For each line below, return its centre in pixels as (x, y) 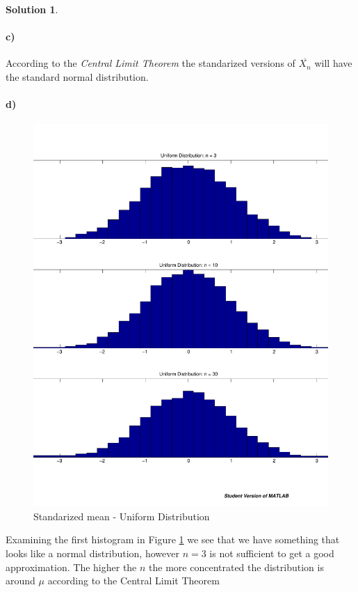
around (21, 581)
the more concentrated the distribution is (236, 567)
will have (333, 63)
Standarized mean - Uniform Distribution (122, 516)
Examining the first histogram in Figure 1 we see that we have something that (173, 539)
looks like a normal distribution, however (92, 553)
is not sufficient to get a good (272, 553)
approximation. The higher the (71, 567)
